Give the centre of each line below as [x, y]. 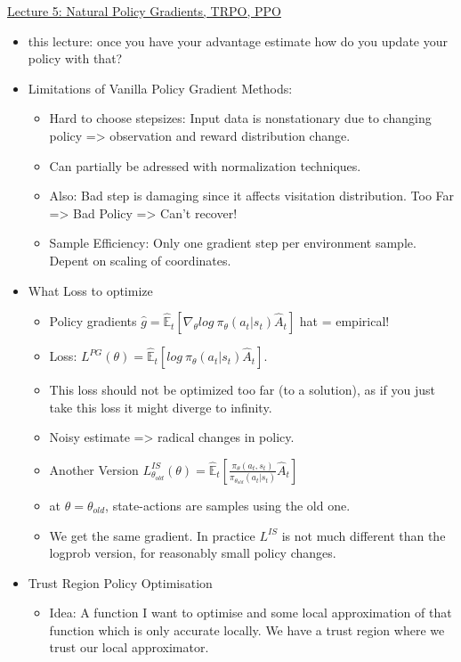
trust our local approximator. [129, 647]
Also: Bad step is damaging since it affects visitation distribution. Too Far [252, 196]
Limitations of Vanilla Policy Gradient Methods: [160, 88]
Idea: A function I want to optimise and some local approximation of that [251, 613]
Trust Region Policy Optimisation [120, 582]
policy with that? [75, 58]
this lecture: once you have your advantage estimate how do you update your [238, 41]
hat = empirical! [344, 321]
